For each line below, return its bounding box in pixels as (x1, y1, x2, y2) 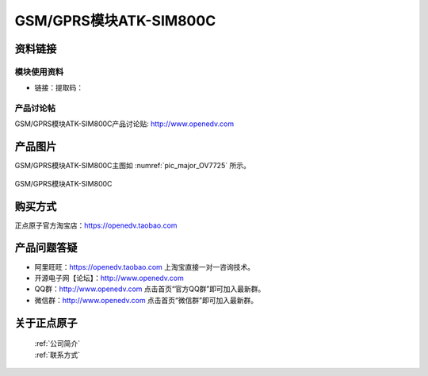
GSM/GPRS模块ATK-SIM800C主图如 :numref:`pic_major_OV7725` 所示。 (14, 161, 251, 171)
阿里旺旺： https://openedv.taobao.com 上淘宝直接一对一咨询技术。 (34, 262, 255, 271)
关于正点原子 (14, 316, 78, 329)
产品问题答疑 (14, 241, 78, 255)
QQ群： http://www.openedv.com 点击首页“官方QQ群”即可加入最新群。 (34, 284, 266, 294)
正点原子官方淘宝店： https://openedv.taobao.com (14, 221, 178, 230)
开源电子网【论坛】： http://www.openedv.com (34, 273, 184, 282)
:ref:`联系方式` (34, 350, 81, 359)
